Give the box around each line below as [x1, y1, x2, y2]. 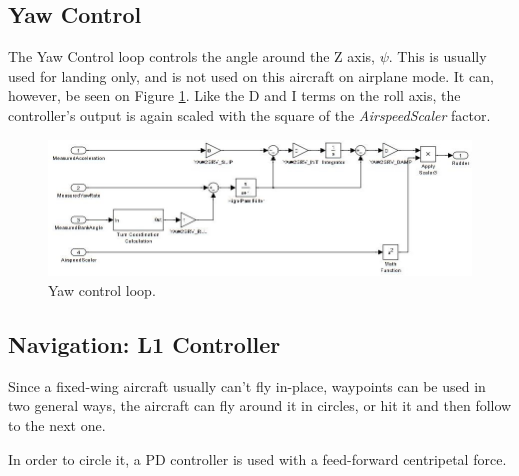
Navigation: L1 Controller [8, 328, 281, 359]
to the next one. [8, 414, 106, 435]
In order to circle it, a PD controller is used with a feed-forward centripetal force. [8, 448, 507, 469]
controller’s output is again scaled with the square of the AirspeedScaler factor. [8, 104, 491, 125]
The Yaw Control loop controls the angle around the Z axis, [8, 46, 375, 67]
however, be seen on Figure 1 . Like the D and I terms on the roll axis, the [8, 85, 461, 106]
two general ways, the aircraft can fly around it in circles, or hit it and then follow [8, 395, 512, 416]
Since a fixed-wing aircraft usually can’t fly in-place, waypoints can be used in [8, 375, 486, 396]
